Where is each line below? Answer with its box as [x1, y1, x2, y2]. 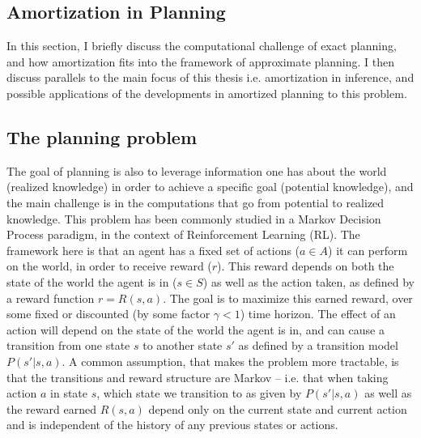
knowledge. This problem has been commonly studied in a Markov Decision [6, 210, 381, 227]
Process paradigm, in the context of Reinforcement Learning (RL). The [6, 226, 360, 243]
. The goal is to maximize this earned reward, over [163, 289, 413, 306]
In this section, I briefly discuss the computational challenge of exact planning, [6, 37, 397, 54]
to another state [142, 337, 223, 354]
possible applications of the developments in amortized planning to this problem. [6, 84, 407, 101]
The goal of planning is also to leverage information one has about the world [6, 162, 387, 179]
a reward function [6, 289, 95, 306]
